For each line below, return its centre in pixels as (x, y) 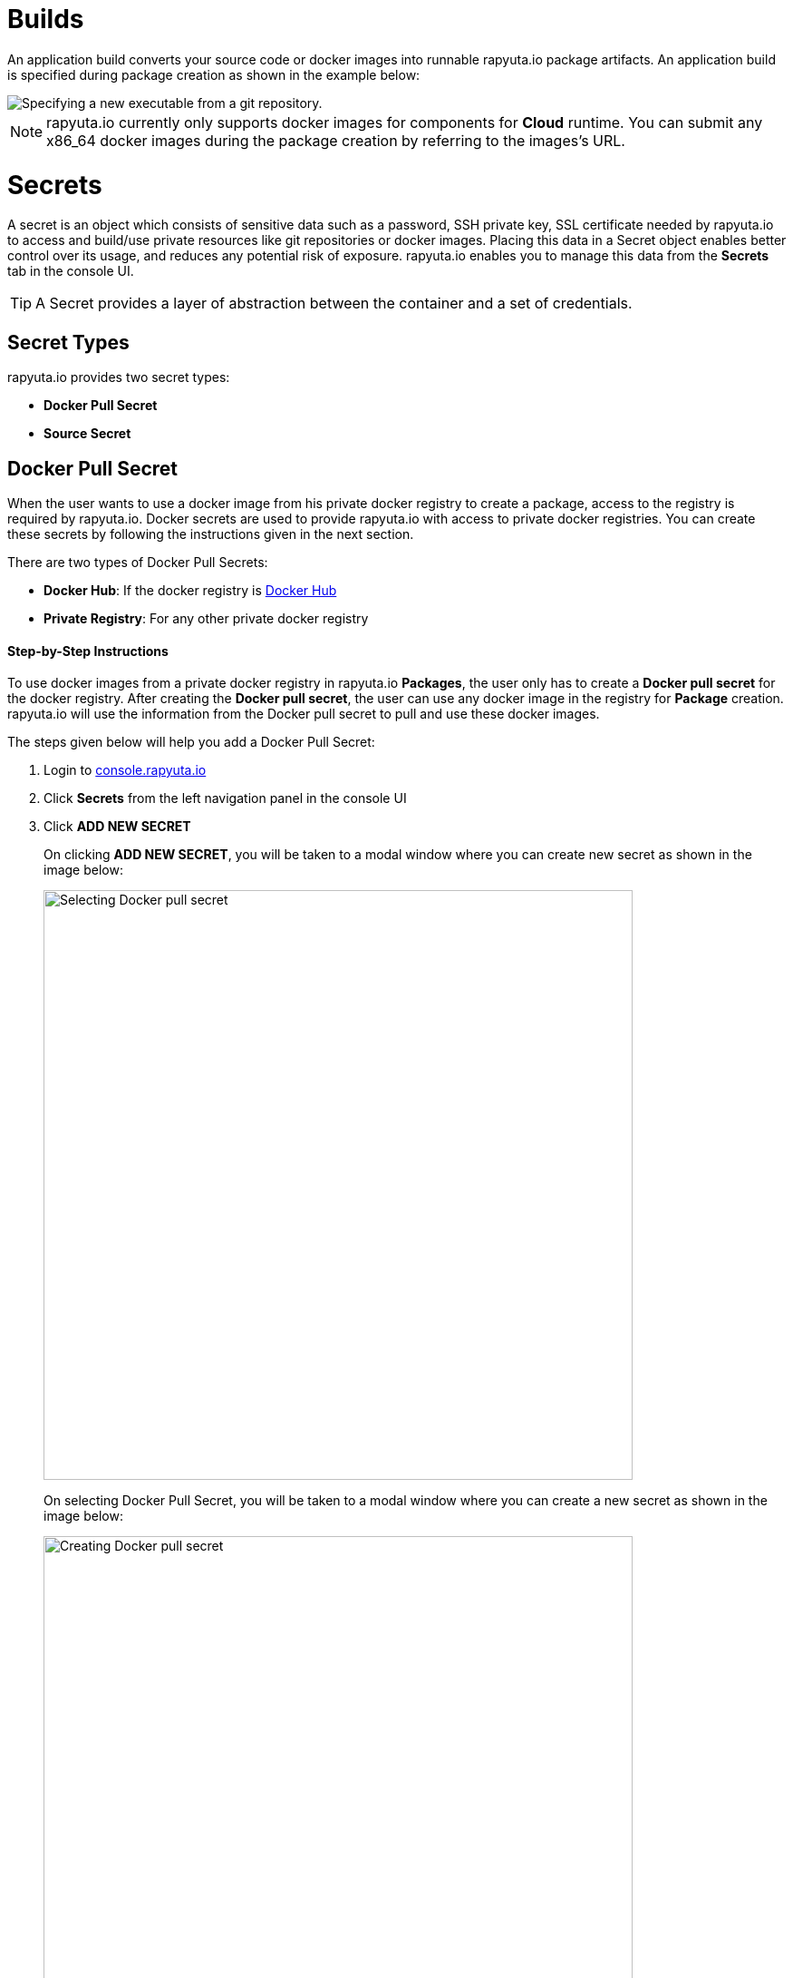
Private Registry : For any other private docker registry (206, 618)
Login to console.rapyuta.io (125, 770)
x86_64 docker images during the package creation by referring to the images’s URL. (336, 140)
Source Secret (87, 434)
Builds (46, 19)
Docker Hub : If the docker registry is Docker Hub (190, 590)
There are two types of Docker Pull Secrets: (138, 562)
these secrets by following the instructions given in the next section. (211, 534)
